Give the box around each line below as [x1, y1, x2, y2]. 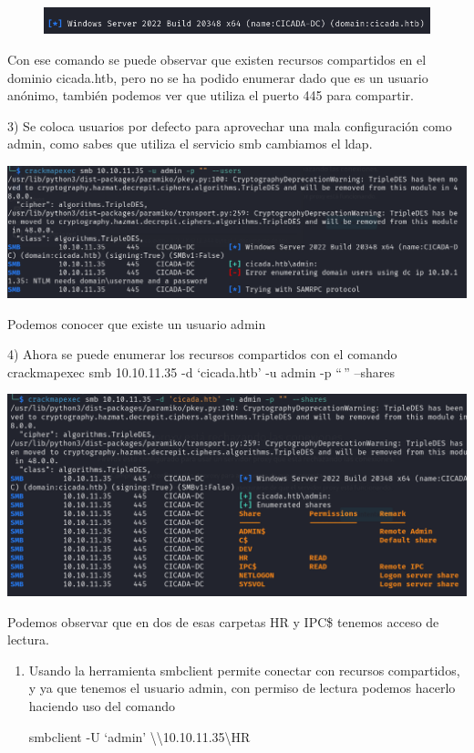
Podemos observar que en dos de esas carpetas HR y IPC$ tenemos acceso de [7, 612, 439, 631]
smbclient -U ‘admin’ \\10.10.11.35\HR [28, 727, 251, 746]
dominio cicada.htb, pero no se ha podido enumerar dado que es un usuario [7, 67, 428, 87]
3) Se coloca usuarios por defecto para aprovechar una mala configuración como [7, 116, 452, 135]
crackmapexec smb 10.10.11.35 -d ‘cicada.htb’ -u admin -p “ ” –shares [7, 362, 395, 381]
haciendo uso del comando [28, 696, 176, 715]
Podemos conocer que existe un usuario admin [7, 314, 266, 333]
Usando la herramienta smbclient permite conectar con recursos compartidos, [28, 660, 460, 679]
